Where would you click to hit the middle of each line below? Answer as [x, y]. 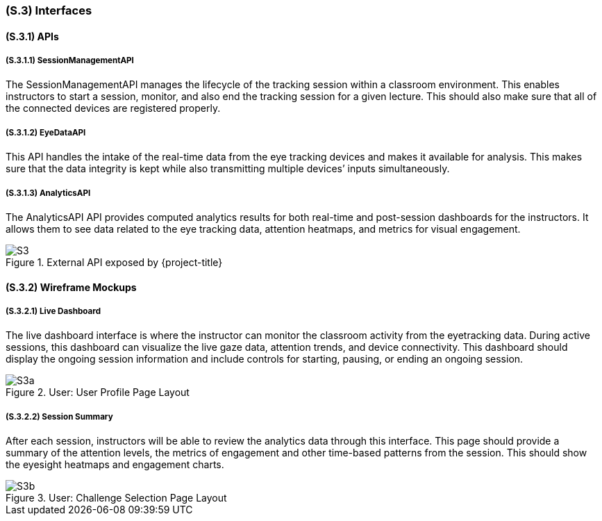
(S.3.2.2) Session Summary [59, 416]
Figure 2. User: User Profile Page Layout [98, 392]
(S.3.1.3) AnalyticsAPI [48, 193]
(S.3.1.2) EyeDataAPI [46, 132]
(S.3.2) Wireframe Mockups [71, 287]
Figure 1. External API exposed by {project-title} [114, 262]
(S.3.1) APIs [32, 36]
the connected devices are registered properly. [113, 108]
